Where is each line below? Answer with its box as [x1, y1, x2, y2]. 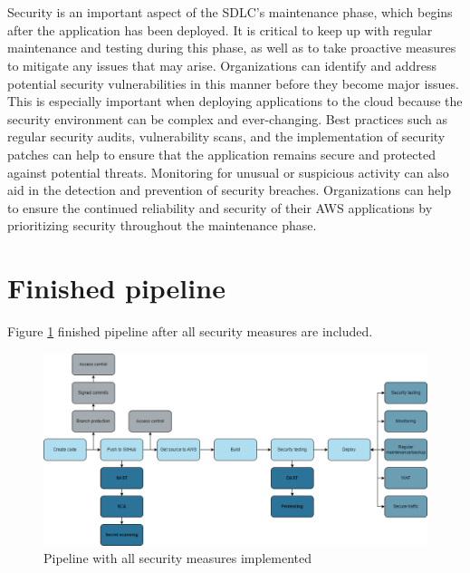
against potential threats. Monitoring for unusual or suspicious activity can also [7, 162, 449, 181]
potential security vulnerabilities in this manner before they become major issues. [7, 73, 459, 92]
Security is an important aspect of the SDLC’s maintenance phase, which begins [7, 3, 453, 22]
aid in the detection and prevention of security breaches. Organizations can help [7, 180, 452, 199]
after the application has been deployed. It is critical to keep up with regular [7, 20, 433, 39]
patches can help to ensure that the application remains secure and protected [7, 144, 436, 163]
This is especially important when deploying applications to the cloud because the [7, 92, 463, 111]
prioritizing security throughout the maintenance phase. [7, 216, 317, 235]
